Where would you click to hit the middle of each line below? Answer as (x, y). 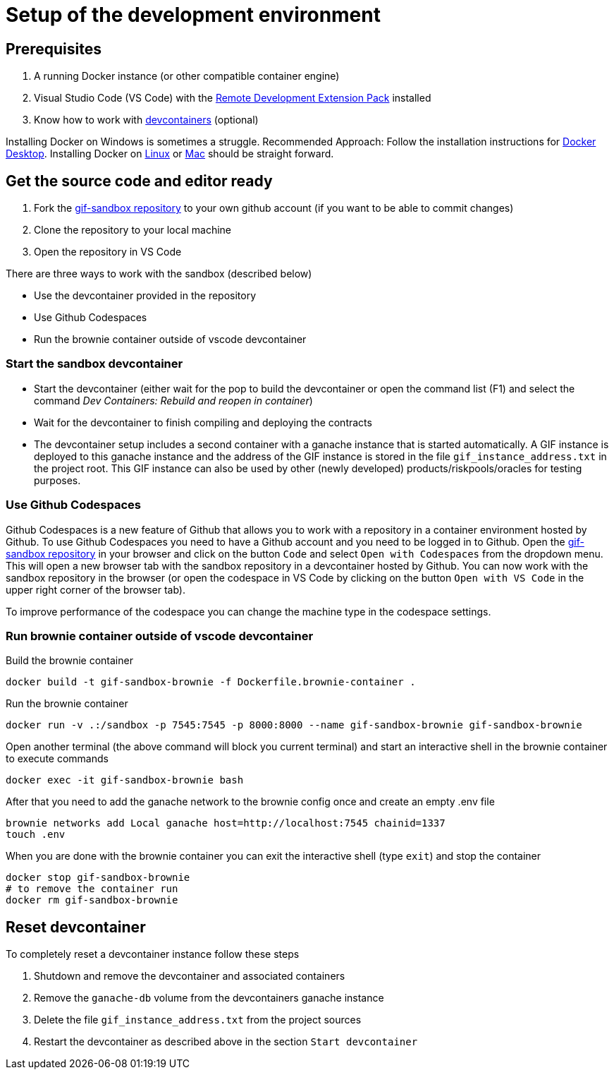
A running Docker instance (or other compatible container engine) (187, 76)
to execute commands (57, 759)
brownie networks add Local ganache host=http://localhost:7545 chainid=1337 (226, 823)
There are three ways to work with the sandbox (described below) (159, 274)
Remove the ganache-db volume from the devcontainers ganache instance (209, 998)
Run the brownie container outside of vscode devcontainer (170, 340)
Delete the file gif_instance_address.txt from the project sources (198, 1020)
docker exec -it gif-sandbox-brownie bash (125, 780)
